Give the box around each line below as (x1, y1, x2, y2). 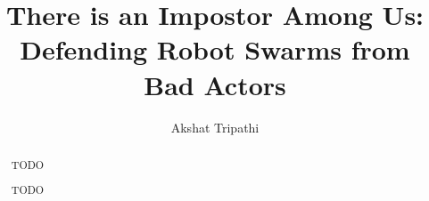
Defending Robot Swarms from (20, 31, 410, 68)
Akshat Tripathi (170, 117, 260, 136)
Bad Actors (144, 66, 286, 102)
